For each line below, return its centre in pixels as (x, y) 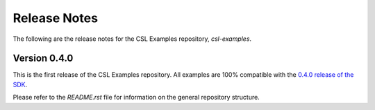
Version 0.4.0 (43, 58)
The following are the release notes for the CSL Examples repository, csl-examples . (132, 39)
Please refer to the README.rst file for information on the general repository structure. (136, 98)
